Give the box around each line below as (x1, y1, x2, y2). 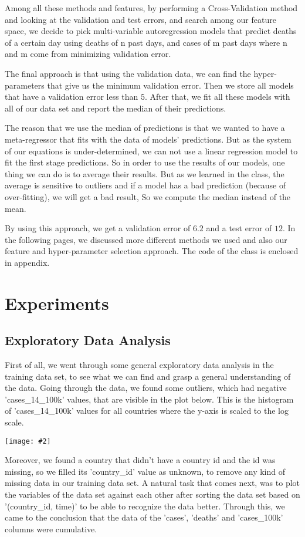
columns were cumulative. (5, 522, 97, 535)
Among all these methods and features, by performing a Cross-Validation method (5, 2, 298, 13)
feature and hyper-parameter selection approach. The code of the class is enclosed (5, 245, 299, 257)
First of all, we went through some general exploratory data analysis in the (5, 359, 274, 371)
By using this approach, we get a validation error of (5, 222, 191, 234)
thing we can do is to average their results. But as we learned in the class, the (5, 167, 284, 180)
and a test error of (206, 222, 272, 234)
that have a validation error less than (5, 90, 138, 103)
